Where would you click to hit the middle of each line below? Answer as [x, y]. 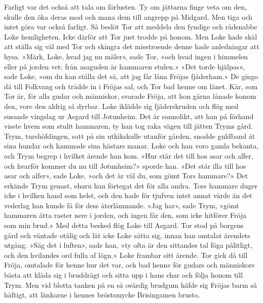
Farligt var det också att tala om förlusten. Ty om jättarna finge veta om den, [125, 7]
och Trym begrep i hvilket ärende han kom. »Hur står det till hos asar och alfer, [129, 155]
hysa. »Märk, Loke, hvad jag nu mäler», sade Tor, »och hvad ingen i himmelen [126, 56]
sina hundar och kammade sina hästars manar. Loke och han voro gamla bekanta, [131, 146]
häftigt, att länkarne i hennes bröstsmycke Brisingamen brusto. [102, 295]
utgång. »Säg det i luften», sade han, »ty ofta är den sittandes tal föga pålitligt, [128, 245]
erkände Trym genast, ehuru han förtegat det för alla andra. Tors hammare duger [131, 185]
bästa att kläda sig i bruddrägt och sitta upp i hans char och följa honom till [124, 275]
